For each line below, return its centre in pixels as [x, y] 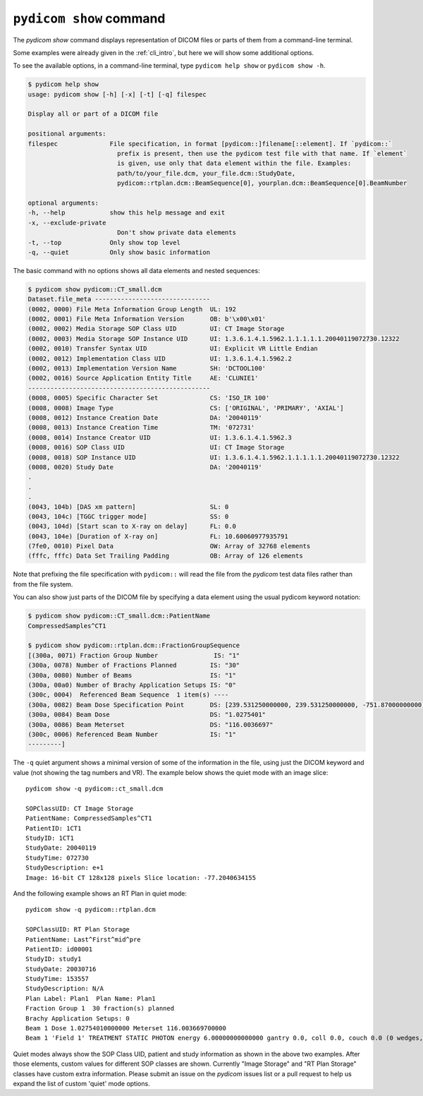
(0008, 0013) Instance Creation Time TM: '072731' [141, 428]
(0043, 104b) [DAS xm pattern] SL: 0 [128, 507]
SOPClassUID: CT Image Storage [80, 808]
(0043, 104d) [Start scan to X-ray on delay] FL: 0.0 [132, 526]
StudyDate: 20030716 [61, 969]
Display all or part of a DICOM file [93, 114]
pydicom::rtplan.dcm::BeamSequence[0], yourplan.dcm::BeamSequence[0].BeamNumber [262, 183]
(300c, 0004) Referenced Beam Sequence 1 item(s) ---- [128, 695]
